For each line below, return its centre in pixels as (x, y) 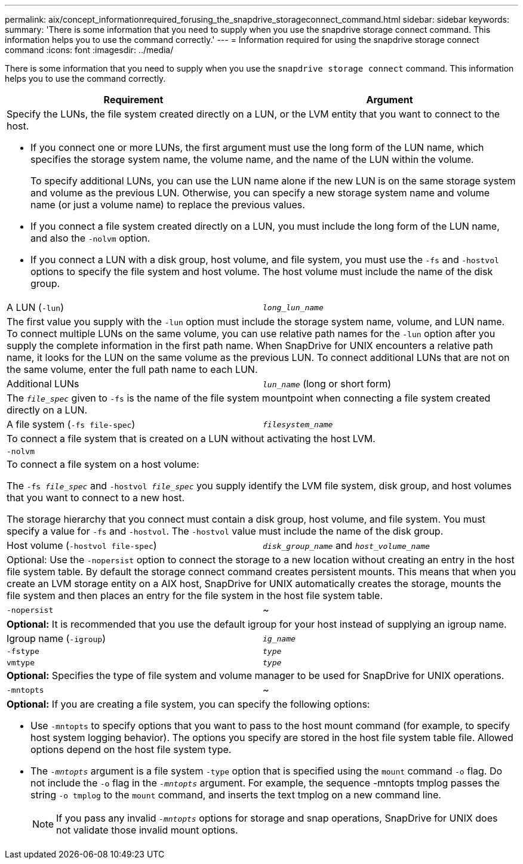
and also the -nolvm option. (90, 238)
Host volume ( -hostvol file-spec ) (82, 545)
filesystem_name (298, 424)
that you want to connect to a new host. (96, 498)
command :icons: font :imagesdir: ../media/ (89, 50)
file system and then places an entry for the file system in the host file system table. (195, 595)
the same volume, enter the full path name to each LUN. (132, 369)
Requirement (133, 100)
